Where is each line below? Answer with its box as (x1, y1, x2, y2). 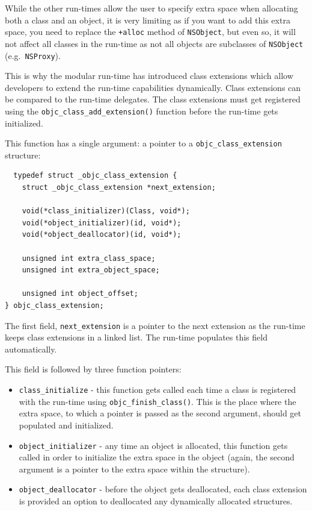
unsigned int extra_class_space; (22, 254, 156, 263)
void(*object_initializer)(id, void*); (22, 218, 182, 227)
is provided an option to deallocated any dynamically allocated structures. (19, 495, 293, 507)
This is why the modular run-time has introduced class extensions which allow (5, 69, 293, 82)
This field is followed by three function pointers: (5, 363, 182, 375)
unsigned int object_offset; (22, 289, 138, 298)
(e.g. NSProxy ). (5, 49, 61, 61)
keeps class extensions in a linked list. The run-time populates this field (5, 331, 268, 343)
